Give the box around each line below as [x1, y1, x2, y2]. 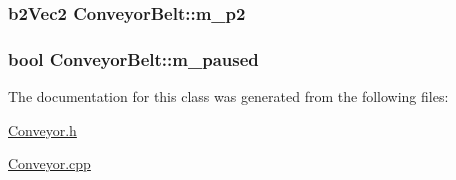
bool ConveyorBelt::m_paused [8, 46, 259, 71]
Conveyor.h [8, 119, 77, 140]
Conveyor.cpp [8, 153, 91, 174]
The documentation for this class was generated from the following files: [8, 86, 449, 107]
